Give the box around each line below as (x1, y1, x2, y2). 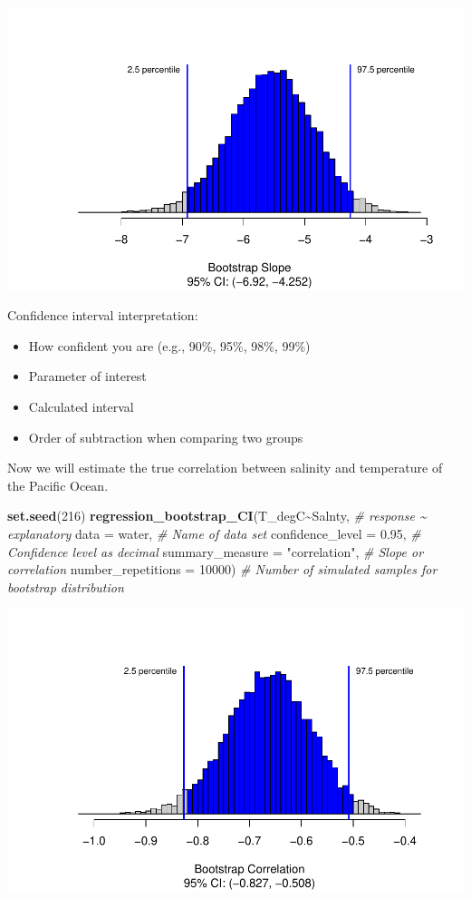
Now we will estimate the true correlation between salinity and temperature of (7, 458, 443, 477)
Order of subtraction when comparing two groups (28, 427, 303, 446)
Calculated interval (28, 397, 134, 416)
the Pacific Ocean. (7, 475, 109, 494)
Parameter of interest (28, 366, 147, 386)
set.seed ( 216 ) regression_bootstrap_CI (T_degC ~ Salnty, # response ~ (7, 506, 427, 525)
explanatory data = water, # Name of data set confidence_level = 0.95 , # (7, 524, 421, 543)
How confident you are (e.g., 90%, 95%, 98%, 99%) (28, 336, 311, 355)
